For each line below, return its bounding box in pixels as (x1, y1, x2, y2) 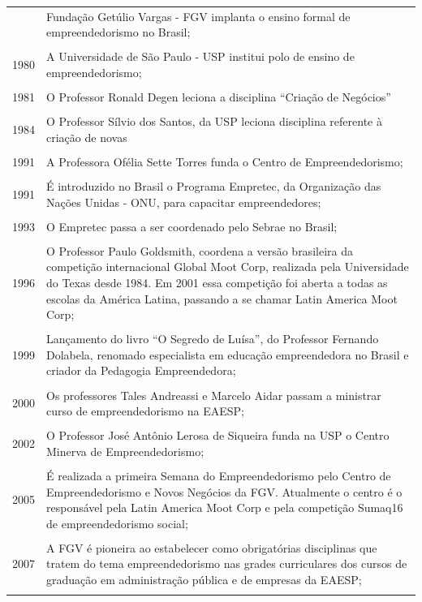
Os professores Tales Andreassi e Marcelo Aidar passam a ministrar (46, 386, 381, 403)
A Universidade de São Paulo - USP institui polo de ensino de (46, 48, 355, 65)
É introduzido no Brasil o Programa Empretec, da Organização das (46, 178, 381, 194)
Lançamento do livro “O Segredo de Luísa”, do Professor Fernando (46, 330, 379, 347)
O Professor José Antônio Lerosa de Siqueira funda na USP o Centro (46, 427, 390, 444)
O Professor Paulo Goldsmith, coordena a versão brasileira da (46, 242, 353, 259)
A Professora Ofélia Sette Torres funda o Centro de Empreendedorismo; (46, 153, 403, 170)
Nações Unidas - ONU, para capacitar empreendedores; (46, 193, 321, 210)
